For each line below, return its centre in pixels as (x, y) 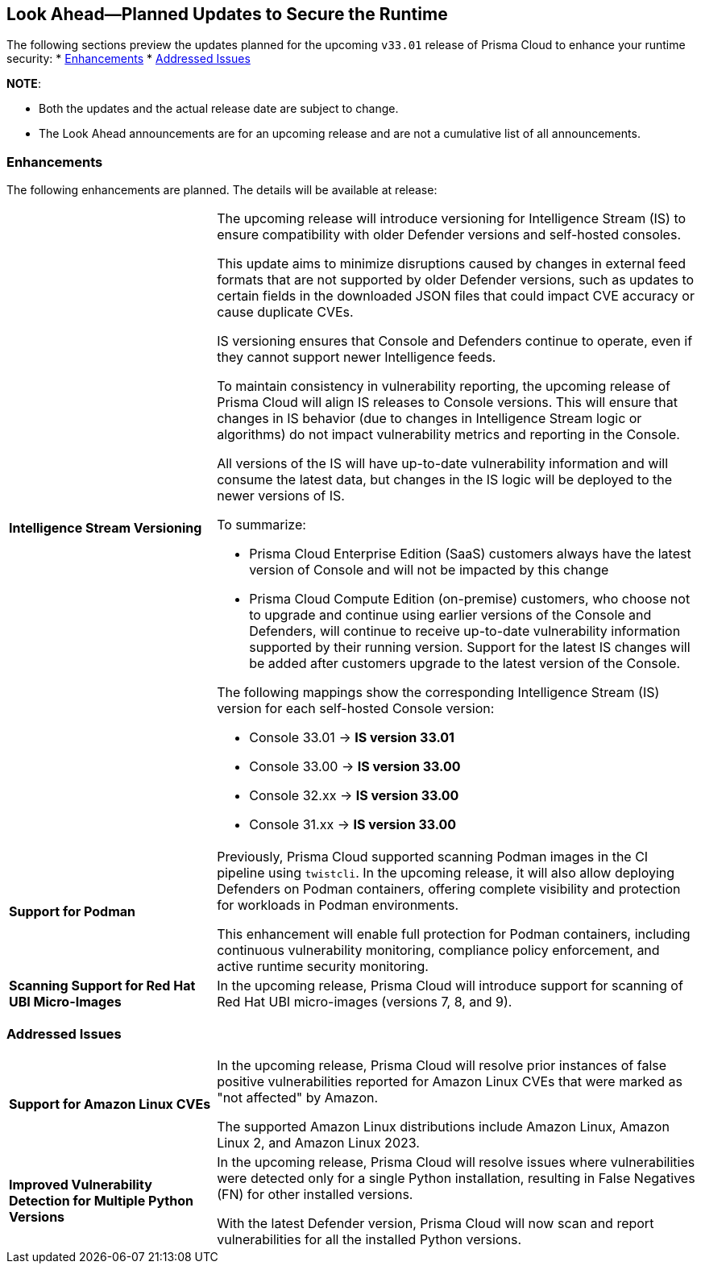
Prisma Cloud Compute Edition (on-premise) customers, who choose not (470, 599)
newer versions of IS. (281, 496)
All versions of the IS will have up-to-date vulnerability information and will (443, 464)
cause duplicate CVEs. (285, 312)
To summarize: (261, 525)
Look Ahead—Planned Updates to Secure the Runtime (227, 14)
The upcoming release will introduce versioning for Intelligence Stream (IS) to (452, 219)
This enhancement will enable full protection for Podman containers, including (454, 934)
